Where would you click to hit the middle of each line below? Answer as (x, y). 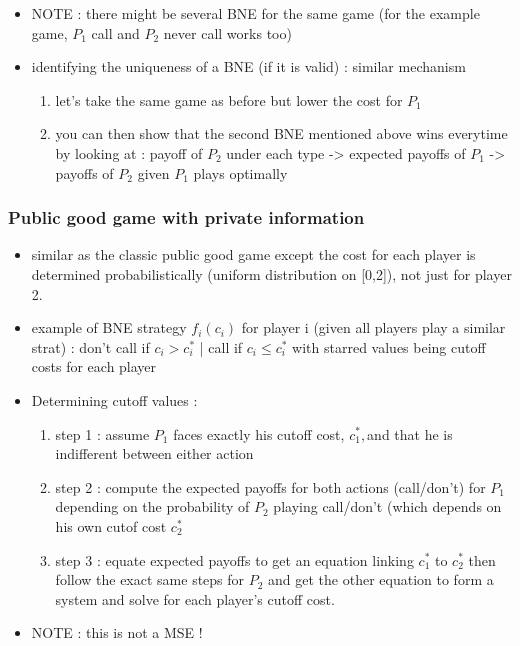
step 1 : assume (102, 433)
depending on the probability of (152, 506)
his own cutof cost (111, 525)
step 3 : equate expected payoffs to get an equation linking (234, 559)
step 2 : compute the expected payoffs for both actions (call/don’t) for (270, 486)
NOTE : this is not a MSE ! (117, 632)
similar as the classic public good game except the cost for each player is (253, 254)
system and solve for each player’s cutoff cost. (195, 598)
